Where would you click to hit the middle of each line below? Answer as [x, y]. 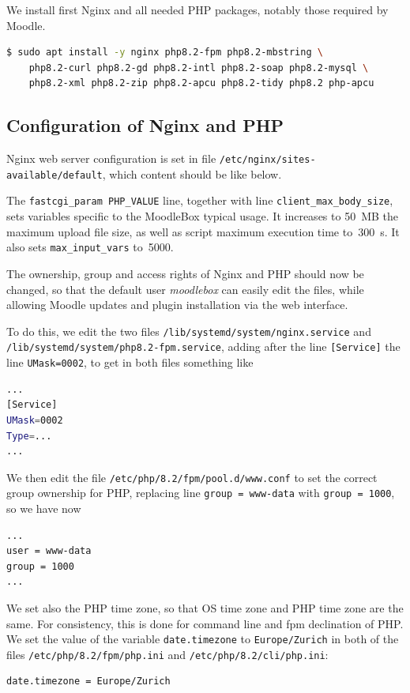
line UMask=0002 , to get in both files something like [130, 362]
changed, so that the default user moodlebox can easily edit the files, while [185, 289]
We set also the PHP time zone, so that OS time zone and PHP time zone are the [205, 607]
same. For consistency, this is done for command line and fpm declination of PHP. [205, 623]
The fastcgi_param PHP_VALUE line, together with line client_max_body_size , [200, 200]
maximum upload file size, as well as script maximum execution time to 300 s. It [203, 231]
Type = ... [29, 436]
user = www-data [49, 551]
